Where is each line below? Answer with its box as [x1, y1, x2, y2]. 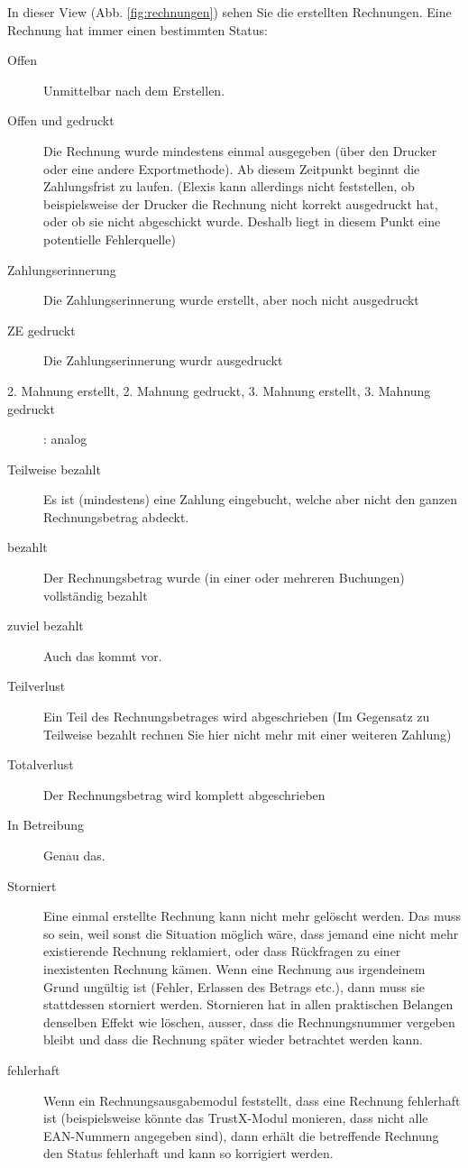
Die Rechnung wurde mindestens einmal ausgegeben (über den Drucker [43, 141, 437, 160]
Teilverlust [7, 676, 66, 695]
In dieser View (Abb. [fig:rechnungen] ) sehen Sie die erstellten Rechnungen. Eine [7, 3, 452, 21]
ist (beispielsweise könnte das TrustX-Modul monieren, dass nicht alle [43, 1108, 428, 1127]
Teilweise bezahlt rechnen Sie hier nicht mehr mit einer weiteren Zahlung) [43, 724, 452, 743]
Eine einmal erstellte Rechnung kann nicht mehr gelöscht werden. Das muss [43, 906, 462, 925]
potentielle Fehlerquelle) [43, 229, 176, 248]
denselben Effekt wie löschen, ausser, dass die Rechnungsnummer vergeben [43, 1012, 455, 1031]
